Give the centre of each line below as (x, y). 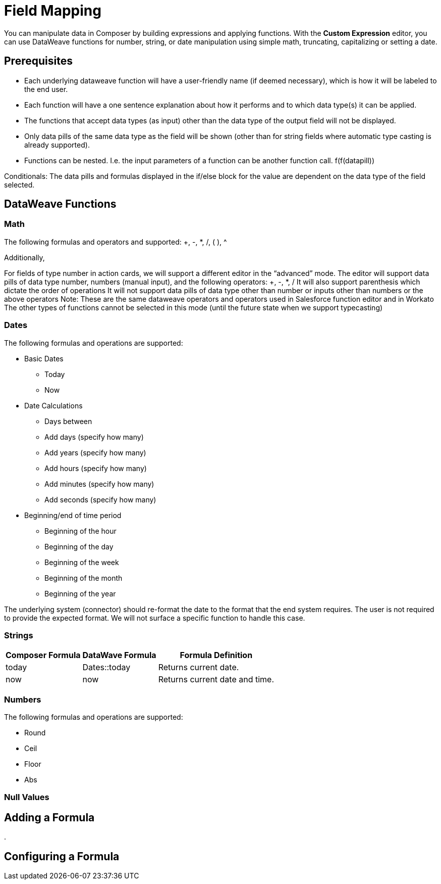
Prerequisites (38, 61)
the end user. (46, 89)
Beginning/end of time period (73, 515)
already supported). (57, 145)
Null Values (27, 797)
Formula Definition (216, 655)
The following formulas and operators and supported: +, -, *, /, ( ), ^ (116, 242)
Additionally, (24, 257)
